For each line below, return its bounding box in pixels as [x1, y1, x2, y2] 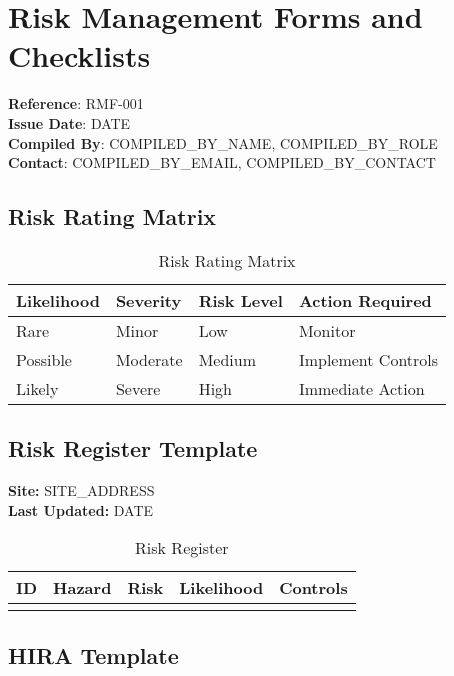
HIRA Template [8, 639, 179, 670]
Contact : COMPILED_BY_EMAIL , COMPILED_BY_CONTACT [8, 152, 436, 173]
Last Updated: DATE [8, 499, 154, 520]
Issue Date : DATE [8, 112, 131, 133]
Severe [115, 376, 161, 400]
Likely [16, 376, 59, 400]
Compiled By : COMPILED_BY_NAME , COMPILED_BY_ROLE [8, 132, 438, 153]
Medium [198, 347, 256, 371]
